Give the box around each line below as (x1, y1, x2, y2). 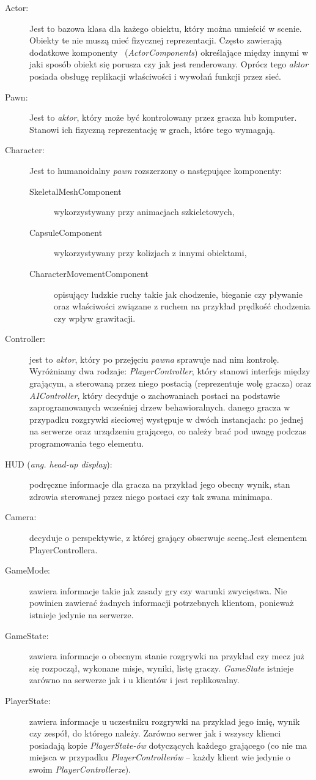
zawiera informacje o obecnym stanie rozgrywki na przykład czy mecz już (29, 649, 304, 662)
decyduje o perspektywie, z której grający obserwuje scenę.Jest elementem (29, 531, 307, 543)
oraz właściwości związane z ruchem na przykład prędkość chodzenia (54, 300, 310, 312)
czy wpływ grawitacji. (54, 311, 136, 324)
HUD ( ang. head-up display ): (5, 457, 112, 470)
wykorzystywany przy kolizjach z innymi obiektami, (54, 246, 247, 259)
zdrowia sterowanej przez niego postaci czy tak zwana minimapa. (29, 490, 273, 502)
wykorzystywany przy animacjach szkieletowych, (54, 205, 235, 218)
